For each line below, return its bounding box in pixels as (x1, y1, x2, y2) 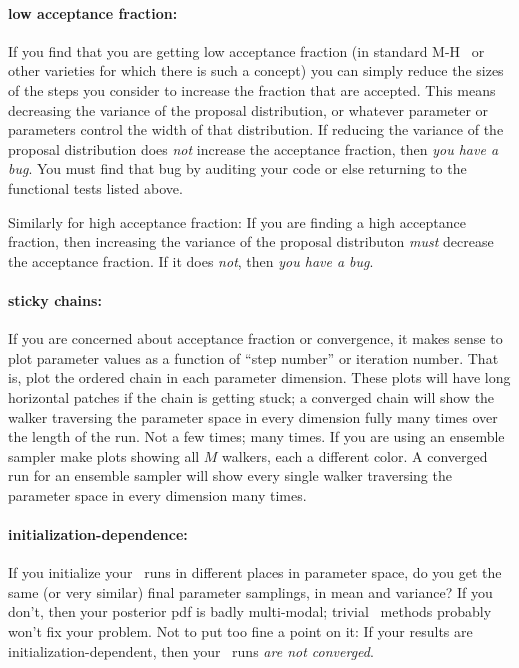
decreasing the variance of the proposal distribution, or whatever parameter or (8, 99, 489, 120)
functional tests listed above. (8, 177, 183, 198)
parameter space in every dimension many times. (8, 484, 307, 505)
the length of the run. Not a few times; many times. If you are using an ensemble (8, 426, 505, 447)
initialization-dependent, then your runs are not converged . (8, 640, 374, 661)
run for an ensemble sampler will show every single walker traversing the (8, 465, 452, 486)
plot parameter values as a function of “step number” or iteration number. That (8, 347, 499, 368)
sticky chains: (8, 289, 102, 310)
